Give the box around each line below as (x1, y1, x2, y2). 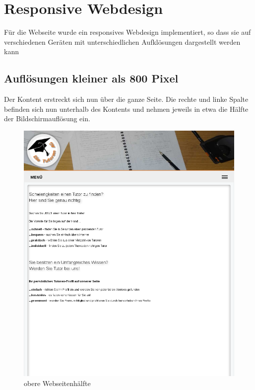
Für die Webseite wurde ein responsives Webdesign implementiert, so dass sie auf (4, 27, 251, 37)
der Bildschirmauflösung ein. (4, 113, 90, 124)
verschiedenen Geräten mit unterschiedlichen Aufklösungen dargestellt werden (4, 36, 241, 47)
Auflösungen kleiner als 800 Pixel (4, 71, 179, 86)
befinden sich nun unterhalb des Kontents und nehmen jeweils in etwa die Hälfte (4, 103, 249, 114)
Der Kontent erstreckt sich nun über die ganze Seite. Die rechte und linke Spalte (4, 94, 249, 104)
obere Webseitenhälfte (24, 378, 91, 389)
